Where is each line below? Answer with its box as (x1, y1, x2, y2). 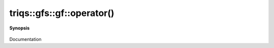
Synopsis (9, 25, 30, 31)
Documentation (9, 36, 42, 42)
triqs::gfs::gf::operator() (9, 7, 115, 18)
